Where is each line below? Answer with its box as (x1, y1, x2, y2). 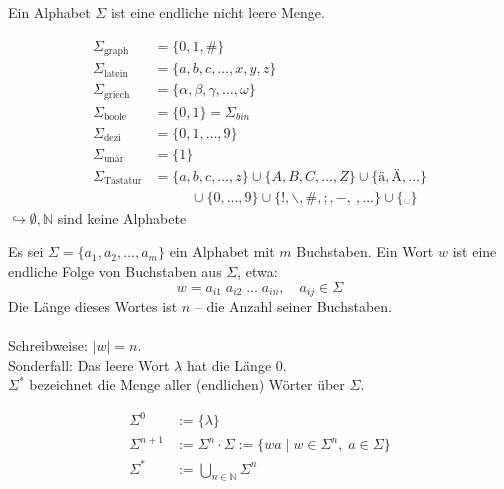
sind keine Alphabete (57, 207, 187, 228)
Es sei (8, 241, 44, 262)
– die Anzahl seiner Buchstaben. (194, 295, 392, 316)
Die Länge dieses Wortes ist (8, 295, 178, 316)
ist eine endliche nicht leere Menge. (110, 2, 325, 22)
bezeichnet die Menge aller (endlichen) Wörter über (29, 374, 345, 395)
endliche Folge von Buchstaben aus (8, 260, 222, 281)
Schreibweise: (8, 335, 88, 356)
